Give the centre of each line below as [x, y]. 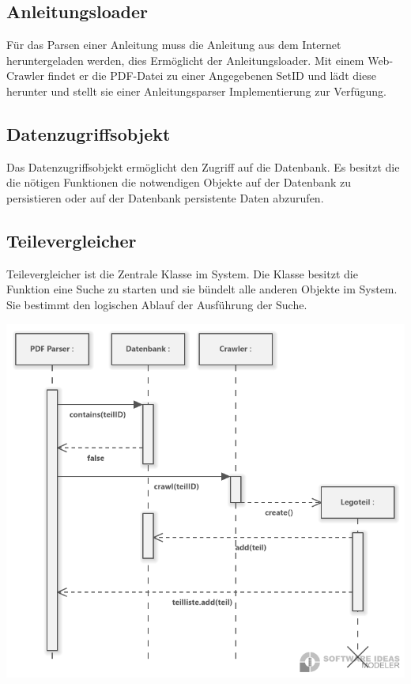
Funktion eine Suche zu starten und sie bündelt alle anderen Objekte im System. [202, 289]
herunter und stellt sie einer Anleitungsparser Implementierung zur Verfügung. [196, 91]
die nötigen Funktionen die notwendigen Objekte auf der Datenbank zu [179, 182]
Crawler [25, 76]
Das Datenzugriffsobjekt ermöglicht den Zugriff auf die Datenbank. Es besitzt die [203, 166]
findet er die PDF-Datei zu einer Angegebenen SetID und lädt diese [212, 76]
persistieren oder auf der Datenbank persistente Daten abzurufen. [165, 197]
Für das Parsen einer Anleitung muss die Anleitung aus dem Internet [174, 45]
